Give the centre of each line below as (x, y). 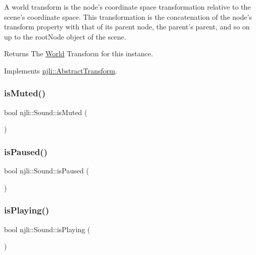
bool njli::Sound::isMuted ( (46, 112)
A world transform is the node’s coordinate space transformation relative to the (127, 7)
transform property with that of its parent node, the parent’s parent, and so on (127, 27)
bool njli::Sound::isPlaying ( (47, 229)
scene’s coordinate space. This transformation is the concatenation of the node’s (128, 16)
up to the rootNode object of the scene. (65, 36)
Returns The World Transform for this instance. (79, 53)
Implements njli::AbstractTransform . (61, 70)
